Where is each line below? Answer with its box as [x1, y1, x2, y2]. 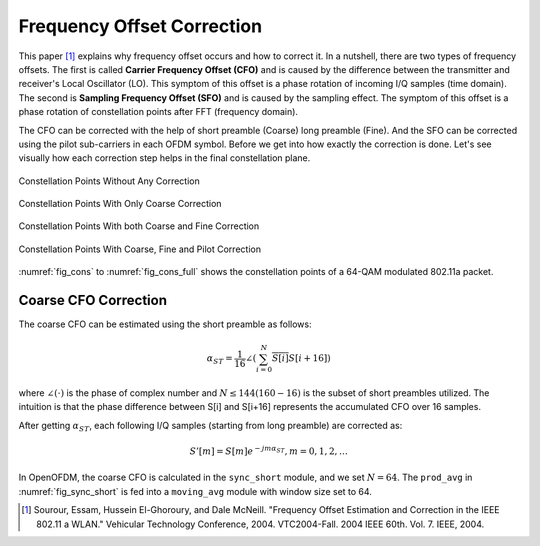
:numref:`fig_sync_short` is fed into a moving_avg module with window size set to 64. [18, 485, 372, 497]
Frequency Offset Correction [18, 15, 263, 37]
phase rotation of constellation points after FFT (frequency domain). [18, 106, 299, 118]
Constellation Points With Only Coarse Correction [18, 198, 222, 210]
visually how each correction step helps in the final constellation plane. [18, 152, 311, 164]
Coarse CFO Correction [18, 292, 167, 309]
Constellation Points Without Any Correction [18, 175, 200, 187]
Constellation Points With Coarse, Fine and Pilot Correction [18, 243, 262, 255]
